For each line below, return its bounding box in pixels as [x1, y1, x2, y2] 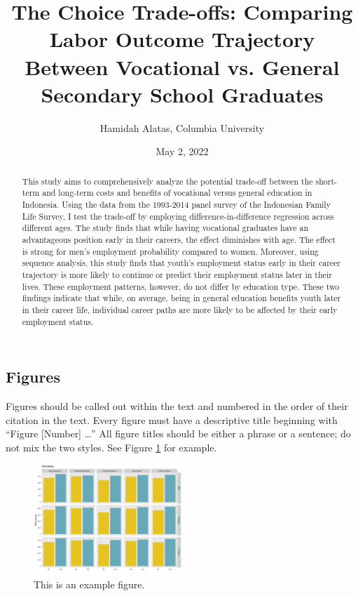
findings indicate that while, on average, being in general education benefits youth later [22, 292, 341, 304]
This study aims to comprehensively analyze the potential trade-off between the [22, 175, 313, 187]
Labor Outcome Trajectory [49, 25, 315, 53]
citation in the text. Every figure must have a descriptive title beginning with [6, 412, 338, 427]
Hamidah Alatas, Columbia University [99, 120, 265, 135]
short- [315, 175, 338, 187]
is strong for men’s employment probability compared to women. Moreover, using [22, 245, 319, 257]
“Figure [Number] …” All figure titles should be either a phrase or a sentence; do [6, 426, 351, 441]
